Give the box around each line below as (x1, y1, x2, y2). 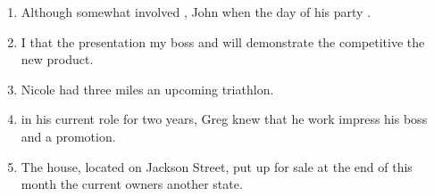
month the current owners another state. (21, 175, 243, 193)
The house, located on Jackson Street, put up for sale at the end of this (21, 157, 413, 176)
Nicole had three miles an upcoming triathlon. (21, 79, 274, 98)
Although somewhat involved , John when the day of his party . (21, 3, 371, 20)
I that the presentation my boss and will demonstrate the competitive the (21, 32, 425, 51)
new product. (21, 50, 94, 69)
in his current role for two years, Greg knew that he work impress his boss (21, 110, 428, 128)
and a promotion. (21, 127, 116, 145)
